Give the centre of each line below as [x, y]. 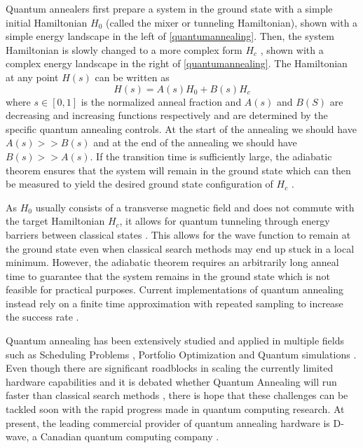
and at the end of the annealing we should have [195, 142]
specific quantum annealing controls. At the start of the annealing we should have [181, 128]
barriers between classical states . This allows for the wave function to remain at [178, 234]
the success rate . [42, 317]
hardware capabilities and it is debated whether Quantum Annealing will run [171, 381]
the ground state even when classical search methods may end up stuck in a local [180, 248]
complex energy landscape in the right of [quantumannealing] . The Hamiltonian [177, 63]
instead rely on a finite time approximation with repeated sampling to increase [174, 303]
